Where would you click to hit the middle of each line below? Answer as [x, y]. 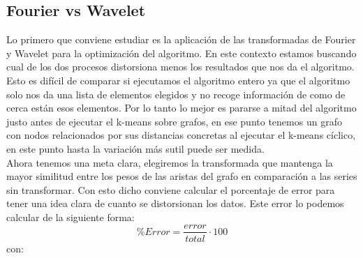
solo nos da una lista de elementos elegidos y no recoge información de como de [176, 94]
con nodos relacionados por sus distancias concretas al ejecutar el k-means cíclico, [181, 135]
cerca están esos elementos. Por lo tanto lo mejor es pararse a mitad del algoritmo [181, 108]
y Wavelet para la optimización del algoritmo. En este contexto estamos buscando [181, 53]
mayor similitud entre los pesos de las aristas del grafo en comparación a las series [182, 176]
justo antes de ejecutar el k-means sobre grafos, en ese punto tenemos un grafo [174, 121]
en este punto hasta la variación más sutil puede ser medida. [135, 148]
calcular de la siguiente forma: [71, 217]
